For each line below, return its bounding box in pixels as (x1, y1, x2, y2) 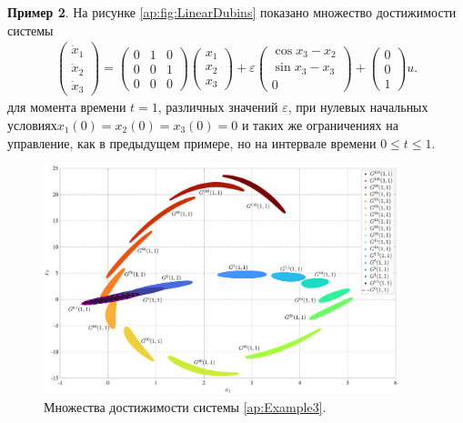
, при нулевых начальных (287, 97, 428, 116)
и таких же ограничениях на (241, 116, 398, 134)
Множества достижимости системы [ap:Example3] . (44, 397, 327, 416)
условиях (7, 116, 57, 134)
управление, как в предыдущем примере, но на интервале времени (7, 133, 377, 152)
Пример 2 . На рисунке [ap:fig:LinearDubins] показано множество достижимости (7, 3, 457, 21)
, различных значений (157, 97, 278, 116)
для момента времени (7, 97, 126, 116)
